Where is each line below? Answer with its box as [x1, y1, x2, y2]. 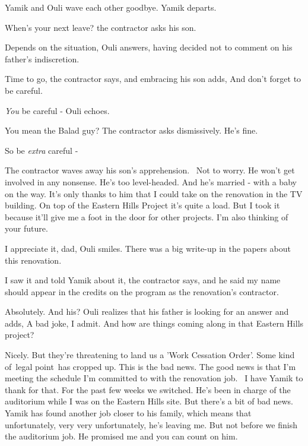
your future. [5, 222, 48, 235]
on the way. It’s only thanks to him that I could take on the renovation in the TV [5, 187, 303, 200]
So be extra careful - [5, 144, 78, 156]
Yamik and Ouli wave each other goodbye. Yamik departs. [5, 1, 217, 13]
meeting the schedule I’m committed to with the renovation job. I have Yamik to [5, 372, 303, 384]
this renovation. [5, 254, 62, 266]
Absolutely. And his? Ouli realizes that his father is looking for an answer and [5, 305, 289, 318]
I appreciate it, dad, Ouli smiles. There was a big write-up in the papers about [5, 242, 291, 254]
